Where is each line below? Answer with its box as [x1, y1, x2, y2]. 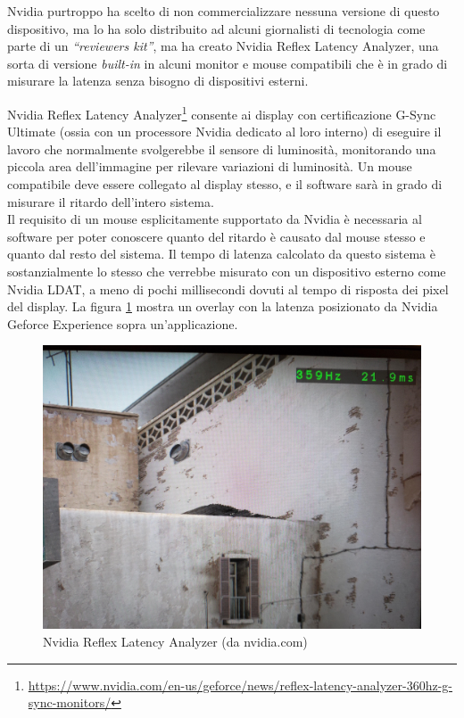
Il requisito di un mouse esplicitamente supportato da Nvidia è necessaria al [7, 210, 422, 228]
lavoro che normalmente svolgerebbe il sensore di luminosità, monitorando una [7, 139, 436, 158]
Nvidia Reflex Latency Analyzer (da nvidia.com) [43, 631, 308, 650]
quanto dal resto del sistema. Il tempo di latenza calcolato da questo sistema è [7, 244, 435, 263]
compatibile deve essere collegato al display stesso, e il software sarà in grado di [7, 175, 443, 193]
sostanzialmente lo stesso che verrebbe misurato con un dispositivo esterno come [7, 261, 446, 280]
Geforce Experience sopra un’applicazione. [7, 314, 238, 333]
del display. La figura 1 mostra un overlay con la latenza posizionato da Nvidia [7, 297, 438, 316]
